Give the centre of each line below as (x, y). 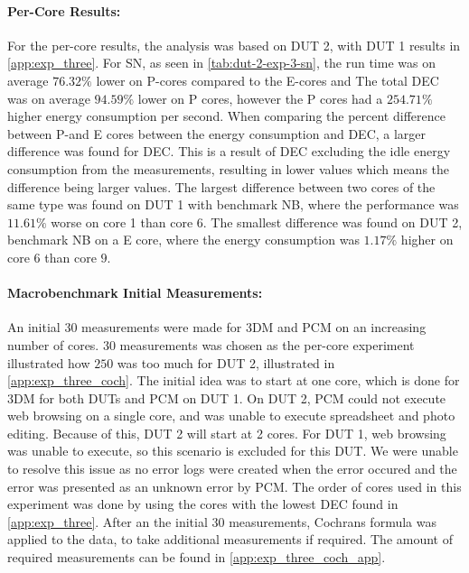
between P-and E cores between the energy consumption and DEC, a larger (217, 133)
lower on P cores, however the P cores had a (260, 98)
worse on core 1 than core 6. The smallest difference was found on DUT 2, (257, 222)
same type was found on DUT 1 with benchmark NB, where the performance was (233, 204)
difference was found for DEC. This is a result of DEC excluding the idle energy (229, 151)
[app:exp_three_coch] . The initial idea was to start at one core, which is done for (234, 380)
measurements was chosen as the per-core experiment (267, 344)
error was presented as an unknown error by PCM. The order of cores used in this (234, 486)
